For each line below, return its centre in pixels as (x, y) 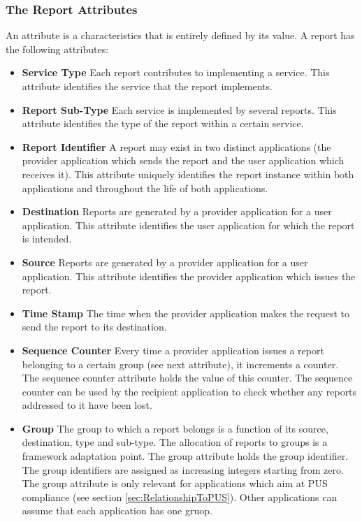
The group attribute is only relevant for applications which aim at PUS (175, 483)
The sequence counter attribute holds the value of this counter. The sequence (187, 378)
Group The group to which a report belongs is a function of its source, (175, 428)
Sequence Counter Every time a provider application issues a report (173, 350)
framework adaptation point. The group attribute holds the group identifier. (185, 456)
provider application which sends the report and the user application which (183, 160)
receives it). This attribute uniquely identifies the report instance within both (188, 174)
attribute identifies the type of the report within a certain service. (163, 123)
